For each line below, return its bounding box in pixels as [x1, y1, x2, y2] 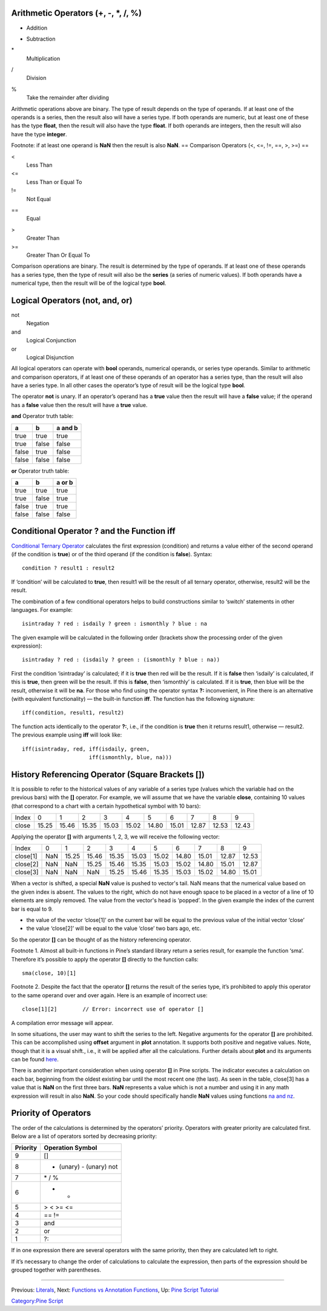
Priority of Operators [11, 1108, 91, 1118]
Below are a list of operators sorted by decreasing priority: [11, 1132, 157, 1140]
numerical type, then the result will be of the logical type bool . [11, 279, 167, 287]
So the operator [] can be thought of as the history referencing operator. [11, 936, 192, 943]
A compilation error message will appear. [11, 1019, 114, 1026]
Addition [26, 24, 48, 32]
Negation [26, 320, 50, 327]
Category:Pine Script [11, 1297, 64, 1304]
